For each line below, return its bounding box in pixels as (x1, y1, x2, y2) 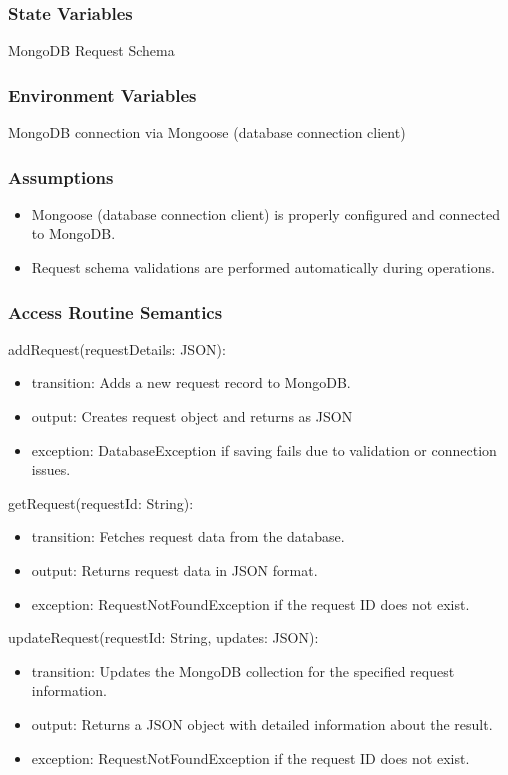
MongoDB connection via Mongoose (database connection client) (8, 122, 406, 143)
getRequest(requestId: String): (8, 492, 194, 513)
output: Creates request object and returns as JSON (31, 406, 353, 427)
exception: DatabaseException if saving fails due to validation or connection (31, 439, 497, 460)
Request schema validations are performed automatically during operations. (31, 257, 495, 278)
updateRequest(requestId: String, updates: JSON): (8, 627, 319, 648)
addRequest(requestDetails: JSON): (8, 338, 226, 359)
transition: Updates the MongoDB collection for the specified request (31, 660, 455, 681)
